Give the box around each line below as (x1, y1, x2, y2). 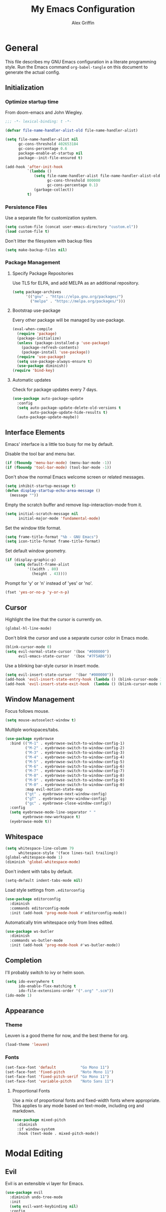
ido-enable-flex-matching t (18, 984, 77, 989)
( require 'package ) (17, 331, 57, 337)
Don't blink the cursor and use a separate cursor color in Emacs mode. (5, 635, 149, 641)
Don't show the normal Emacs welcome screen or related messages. (5, 474, 145, 480)
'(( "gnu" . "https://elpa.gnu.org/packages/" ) (25, 294, 124, 299)
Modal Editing (5, 1148, 63, 1159)
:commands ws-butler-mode (9, 938, 63, 943)
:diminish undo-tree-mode (9, 1195, 63, 1200)
